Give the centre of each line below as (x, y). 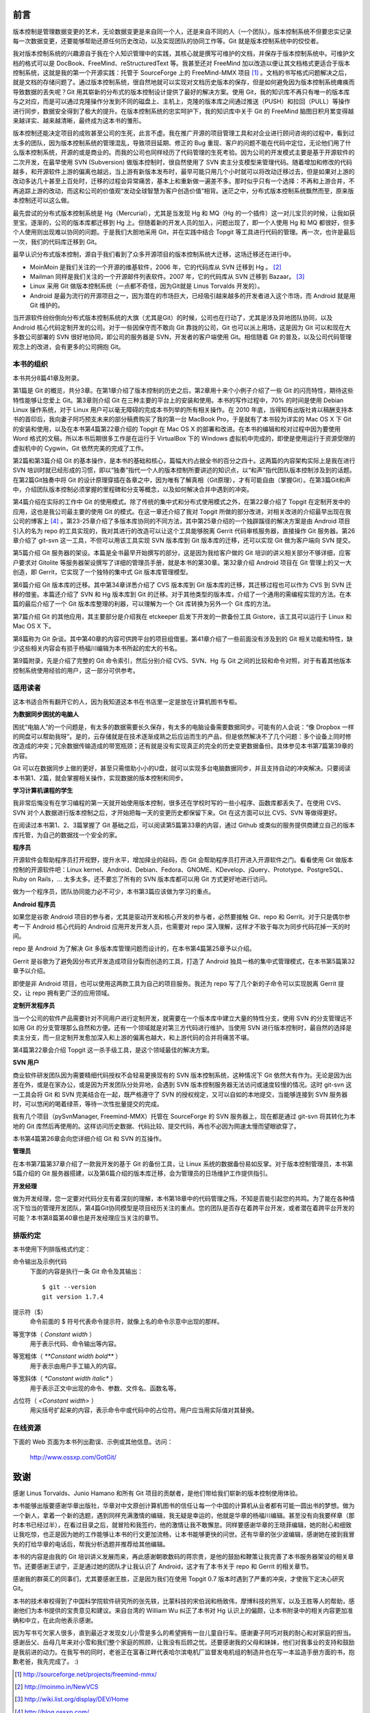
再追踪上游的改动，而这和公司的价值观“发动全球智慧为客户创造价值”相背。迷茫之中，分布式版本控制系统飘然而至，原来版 (183, 190)
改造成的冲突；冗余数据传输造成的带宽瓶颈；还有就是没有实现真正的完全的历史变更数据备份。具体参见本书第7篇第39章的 (183, 746)
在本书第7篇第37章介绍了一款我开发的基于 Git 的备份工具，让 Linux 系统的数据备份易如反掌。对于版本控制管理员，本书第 (183, 1163)
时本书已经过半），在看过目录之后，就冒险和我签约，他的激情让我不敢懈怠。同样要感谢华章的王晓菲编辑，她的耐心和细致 (182, 1525)
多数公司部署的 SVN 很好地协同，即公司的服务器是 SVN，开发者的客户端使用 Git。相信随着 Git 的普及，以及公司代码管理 (182, 337)
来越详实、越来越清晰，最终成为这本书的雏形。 (79, 121)
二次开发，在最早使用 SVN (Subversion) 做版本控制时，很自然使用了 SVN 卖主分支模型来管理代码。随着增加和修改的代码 (183, 162)
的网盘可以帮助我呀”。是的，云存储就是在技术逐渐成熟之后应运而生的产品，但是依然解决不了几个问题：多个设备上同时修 (182, 737)
